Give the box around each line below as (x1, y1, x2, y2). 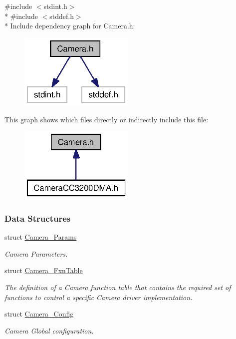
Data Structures (4, 212, 71, 224)
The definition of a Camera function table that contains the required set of (4, 282, 231, 292)
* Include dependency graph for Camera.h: (4, 20, 135, 31)
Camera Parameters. (4, 248, 68, 259)
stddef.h (49, 10, 74, 21)
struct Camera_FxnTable (4, 265, 83, 276)
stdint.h (43, 1, 67, 11)
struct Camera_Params (4, 232, 77, 242)
